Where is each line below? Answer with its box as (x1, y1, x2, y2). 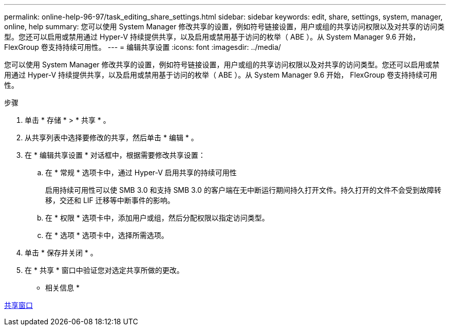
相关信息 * (45, 283, 80, 292)
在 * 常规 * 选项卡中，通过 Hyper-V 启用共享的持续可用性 (45, 168, 237, 177)
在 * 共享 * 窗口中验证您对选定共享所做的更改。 (25, 266, 184, 274)
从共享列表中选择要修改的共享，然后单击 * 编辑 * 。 (25, 133, 198, 142)
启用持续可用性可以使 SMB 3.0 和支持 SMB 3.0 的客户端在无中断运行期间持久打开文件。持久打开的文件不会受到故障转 (45, 186, 441, 194)
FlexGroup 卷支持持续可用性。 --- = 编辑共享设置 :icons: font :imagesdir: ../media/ (4, 43, 281, 51)
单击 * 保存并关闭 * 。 (25, 248, 98, 257)
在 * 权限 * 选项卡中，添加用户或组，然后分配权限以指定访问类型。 (45, 213, 269, 222)
